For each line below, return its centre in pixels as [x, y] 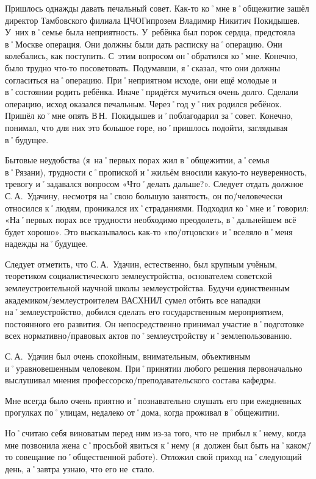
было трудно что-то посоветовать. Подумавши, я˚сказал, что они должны [143, 67]
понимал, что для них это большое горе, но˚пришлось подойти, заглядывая [146, 127]
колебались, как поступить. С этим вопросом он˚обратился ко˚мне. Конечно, [151, 56]
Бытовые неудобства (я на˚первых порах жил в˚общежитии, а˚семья [137, 160]
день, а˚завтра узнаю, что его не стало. [80, 468]
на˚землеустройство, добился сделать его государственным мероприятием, [145, 312]
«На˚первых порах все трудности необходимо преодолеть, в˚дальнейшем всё [151, 220]
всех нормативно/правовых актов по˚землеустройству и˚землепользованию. [149, 335]
